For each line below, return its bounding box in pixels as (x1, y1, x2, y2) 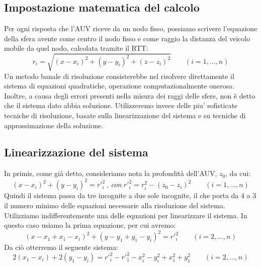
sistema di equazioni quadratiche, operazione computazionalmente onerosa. (4, 80, 235, 91)
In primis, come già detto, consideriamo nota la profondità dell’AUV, (4, 168, 217, 179)
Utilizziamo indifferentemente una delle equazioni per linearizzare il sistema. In (4, 210, 247, 220)
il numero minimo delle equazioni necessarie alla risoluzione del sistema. (4, 200, 225, 210)
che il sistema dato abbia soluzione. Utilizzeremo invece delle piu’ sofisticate (4, 100, 238, 111)
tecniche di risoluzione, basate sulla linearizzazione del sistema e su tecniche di (4, 110, 246, 120)
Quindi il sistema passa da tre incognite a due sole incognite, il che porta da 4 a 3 (4, 190, 256, 201)
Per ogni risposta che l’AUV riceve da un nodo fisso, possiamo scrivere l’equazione (4, 23, 257, 34)
